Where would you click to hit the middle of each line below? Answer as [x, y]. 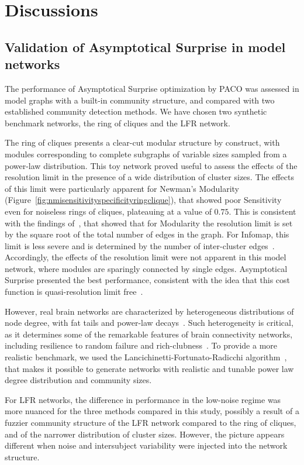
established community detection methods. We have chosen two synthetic [136, 111]
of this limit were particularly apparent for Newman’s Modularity [122, 188]
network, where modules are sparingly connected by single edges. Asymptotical [146, 268]
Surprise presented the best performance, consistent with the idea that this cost [147, 280]
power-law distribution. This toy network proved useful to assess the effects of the [151, 165]
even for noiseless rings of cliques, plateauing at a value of [108, 211]
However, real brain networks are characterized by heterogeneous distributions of [149, 311]
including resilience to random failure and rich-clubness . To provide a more [141, 345]
